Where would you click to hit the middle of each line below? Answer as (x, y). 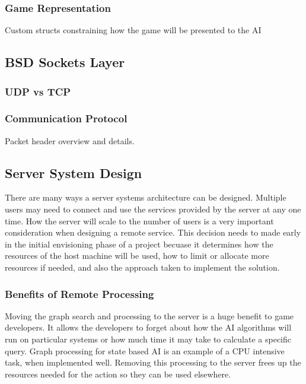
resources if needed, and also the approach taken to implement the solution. (142, 267)
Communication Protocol (66, 118)
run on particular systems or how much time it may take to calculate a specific (148, 339)
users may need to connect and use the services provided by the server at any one (153, 209)
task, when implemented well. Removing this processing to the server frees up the (153, 362)
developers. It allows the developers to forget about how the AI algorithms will (148, 327)
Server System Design (74, 172)
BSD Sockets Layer (65, 62)
